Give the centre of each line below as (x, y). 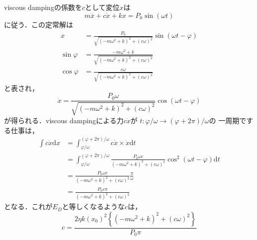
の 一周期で (228, 120)
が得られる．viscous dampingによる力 (64, 120)
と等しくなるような (93, 206)
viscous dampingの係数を (43, 7)
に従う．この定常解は (39, 24)
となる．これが (28, 206)
